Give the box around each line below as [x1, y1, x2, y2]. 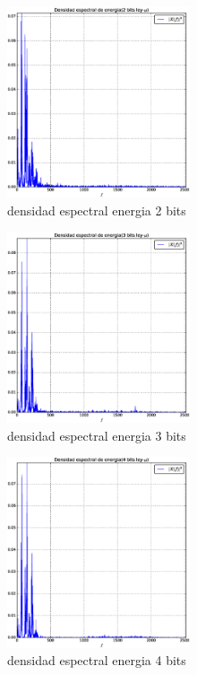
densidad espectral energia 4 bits [7, 651, 186, 670]
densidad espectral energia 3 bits [7, 425, 186, 444]
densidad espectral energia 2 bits [7, 201, 186, 220]
